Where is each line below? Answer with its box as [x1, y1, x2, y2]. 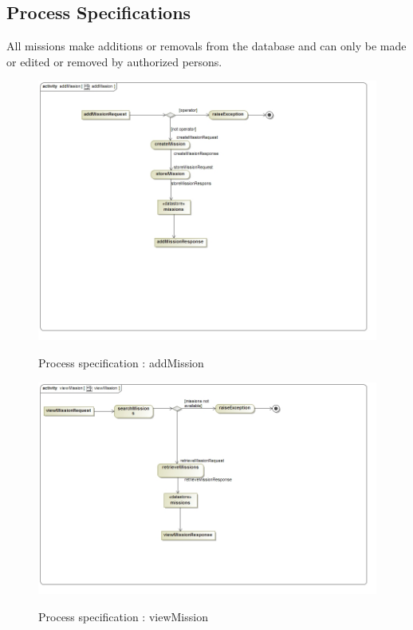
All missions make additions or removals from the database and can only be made [6, 38, 407, 54]
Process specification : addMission [38, 355, 204, 371]
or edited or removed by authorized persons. [6, 53, 222, 69]
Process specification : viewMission [38, 608, 208, 625]
